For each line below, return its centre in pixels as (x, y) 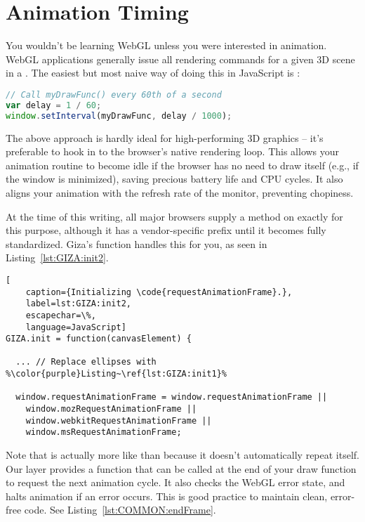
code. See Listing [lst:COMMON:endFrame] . (120, 510)
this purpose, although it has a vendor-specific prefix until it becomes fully (166, 230)
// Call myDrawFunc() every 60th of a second (114, 94)
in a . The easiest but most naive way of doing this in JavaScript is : (153, 73)
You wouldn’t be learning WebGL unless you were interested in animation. (166, 45)
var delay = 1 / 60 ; (54, 105)
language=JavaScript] (76, 327)
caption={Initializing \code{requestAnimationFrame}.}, (159, 292)
